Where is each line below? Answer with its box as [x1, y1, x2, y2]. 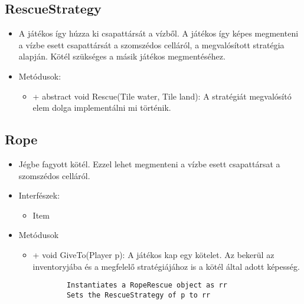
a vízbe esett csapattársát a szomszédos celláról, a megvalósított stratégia [18, 38, 285, 51]
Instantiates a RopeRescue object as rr [66, 281, 227, 290]
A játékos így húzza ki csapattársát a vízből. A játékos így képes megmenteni [18, 27, 299, 39]
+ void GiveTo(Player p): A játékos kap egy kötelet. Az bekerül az [32, 248, 274, 260]
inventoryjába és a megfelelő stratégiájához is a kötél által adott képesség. [32, 260, 300, 272]
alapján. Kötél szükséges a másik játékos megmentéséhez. [18, 50, 225, 62]
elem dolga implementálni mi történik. [32, 101, 171, 114]
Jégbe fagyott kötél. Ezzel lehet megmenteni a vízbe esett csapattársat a [18, 157, 280, 170]
